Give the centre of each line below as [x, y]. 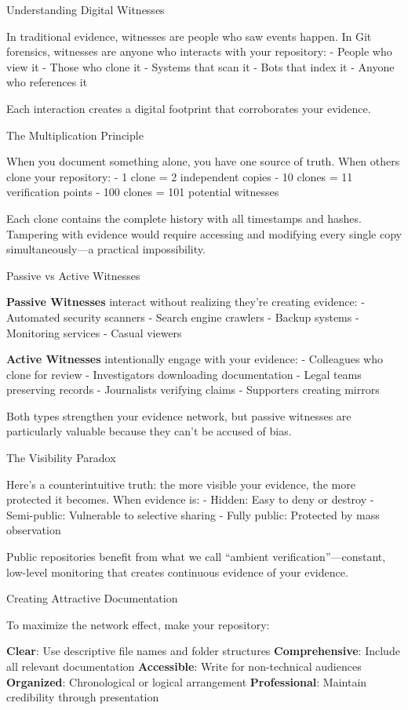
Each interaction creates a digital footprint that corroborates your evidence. [189, 108]
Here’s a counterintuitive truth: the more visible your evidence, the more [181, 484]
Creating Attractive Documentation [92, 598]
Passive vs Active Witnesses [73, 275]
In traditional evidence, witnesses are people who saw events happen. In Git [189, 36]
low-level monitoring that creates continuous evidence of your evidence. [177, 572]
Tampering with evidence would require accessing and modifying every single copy [204, 233]
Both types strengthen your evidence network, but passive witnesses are [179, 415]
